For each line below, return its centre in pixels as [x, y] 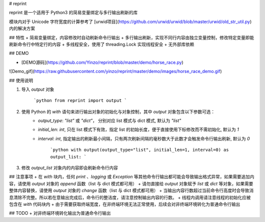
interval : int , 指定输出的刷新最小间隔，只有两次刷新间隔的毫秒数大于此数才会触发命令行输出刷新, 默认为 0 [144, 138]
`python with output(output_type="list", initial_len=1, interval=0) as [140, 150]
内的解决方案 [22, 28]
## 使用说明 [21, 80]
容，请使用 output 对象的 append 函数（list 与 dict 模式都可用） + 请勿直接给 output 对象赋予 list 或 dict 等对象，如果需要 [131, 183]
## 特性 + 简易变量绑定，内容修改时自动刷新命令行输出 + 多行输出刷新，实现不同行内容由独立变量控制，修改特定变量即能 [132, 37]
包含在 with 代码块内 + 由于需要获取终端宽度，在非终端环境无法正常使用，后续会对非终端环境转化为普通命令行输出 [125, 204]
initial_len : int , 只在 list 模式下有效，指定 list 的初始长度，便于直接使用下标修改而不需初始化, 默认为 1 [138, 129]
